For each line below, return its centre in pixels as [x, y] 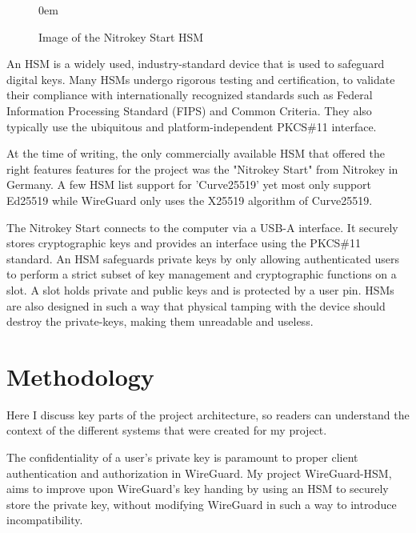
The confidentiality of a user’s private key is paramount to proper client [182, 457]
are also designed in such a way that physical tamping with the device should [196, 305]
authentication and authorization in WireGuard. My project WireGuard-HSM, [199, 473]
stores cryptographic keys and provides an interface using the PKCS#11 [184, 243]
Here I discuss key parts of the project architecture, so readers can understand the [208, 414]
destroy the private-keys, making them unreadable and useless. [160, 321]
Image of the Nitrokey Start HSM [121, 36]
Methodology [80, 376]
